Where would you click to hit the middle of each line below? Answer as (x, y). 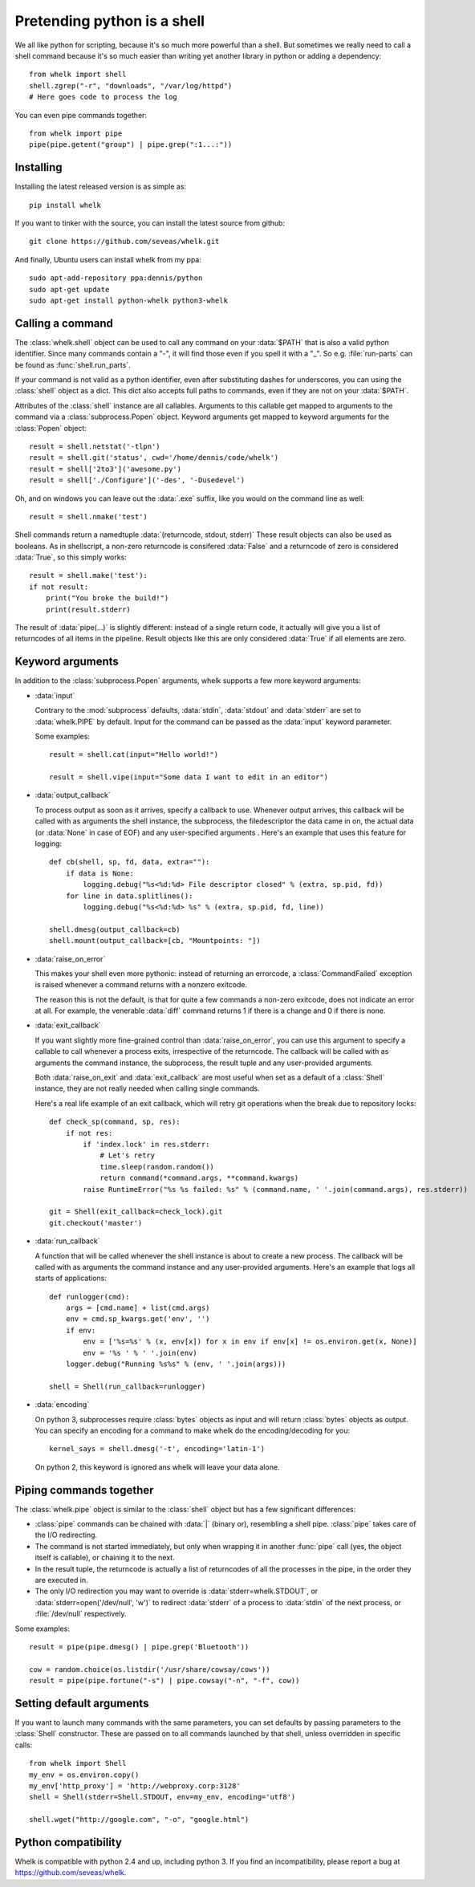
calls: (24, 1745)
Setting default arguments (82, 1703)
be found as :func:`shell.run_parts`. (73, 364)
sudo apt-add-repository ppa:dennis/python (116, 278)
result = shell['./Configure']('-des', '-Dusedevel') (137, 480)
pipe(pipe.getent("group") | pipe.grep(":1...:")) (131, 145)
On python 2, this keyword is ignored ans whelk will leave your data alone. (157, 1467)
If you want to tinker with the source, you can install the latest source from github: (150, 223)
